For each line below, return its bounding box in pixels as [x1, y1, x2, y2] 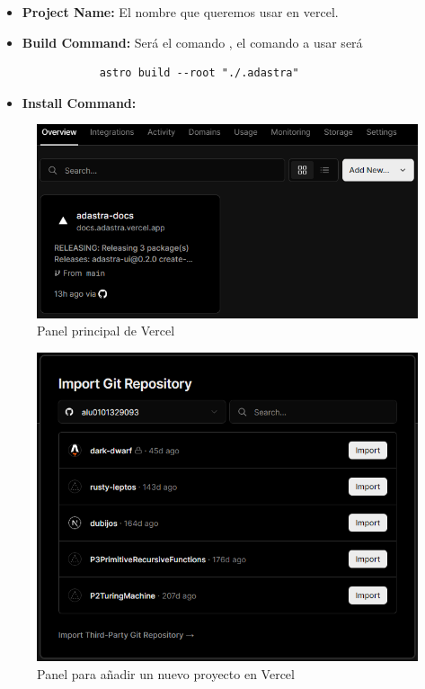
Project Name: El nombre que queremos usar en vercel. [22, 3, 339, 21]
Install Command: [22, 93, 137, 112]
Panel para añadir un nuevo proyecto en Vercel [37, 664, 295, 683]
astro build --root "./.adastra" [99, 67, 299, 80]
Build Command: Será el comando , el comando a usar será [22, 32, 363, 51]
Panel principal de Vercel [37, 321, 175, 340]
